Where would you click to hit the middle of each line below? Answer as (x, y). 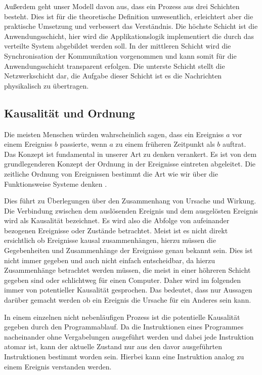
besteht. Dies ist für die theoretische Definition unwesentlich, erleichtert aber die (129, 16)
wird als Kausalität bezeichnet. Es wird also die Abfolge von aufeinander (117, 220)
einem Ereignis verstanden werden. (58, 366)
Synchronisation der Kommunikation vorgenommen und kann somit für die (120, 55)
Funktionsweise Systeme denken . (56, 183)
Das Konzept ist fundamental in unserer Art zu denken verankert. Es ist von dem (130, 154)
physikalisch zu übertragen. (47, 85)
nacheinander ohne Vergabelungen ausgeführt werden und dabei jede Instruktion (129, 336)
